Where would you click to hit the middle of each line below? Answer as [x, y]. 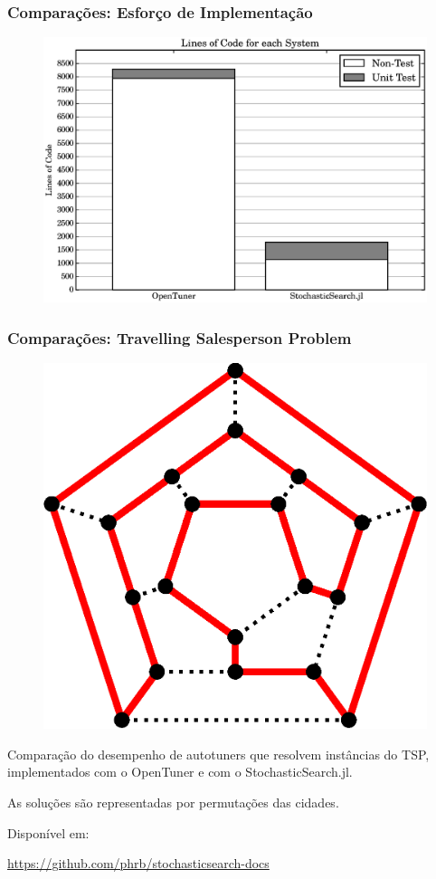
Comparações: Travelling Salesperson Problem [180, 337]
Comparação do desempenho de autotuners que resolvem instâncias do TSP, [218, 754]
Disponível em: [48, 832]
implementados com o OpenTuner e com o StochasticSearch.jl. [180, 772]
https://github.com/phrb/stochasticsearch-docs [138, 863]
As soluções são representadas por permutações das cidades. [173, 802]
